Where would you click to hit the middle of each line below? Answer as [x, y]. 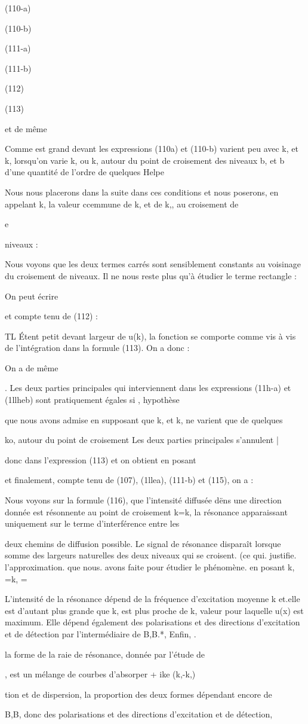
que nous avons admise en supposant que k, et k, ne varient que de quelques [144, 419]
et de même [26, 128]
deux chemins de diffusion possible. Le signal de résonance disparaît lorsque [143, 543]
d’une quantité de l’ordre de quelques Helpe [84, 172]
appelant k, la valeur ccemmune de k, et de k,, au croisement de [122, 204]
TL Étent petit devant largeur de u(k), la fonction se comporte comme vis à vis [150, 336]
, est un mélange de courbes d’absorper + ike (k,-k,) [100, 674]
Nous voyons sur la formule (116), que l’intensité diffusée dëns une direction [143, 500]
